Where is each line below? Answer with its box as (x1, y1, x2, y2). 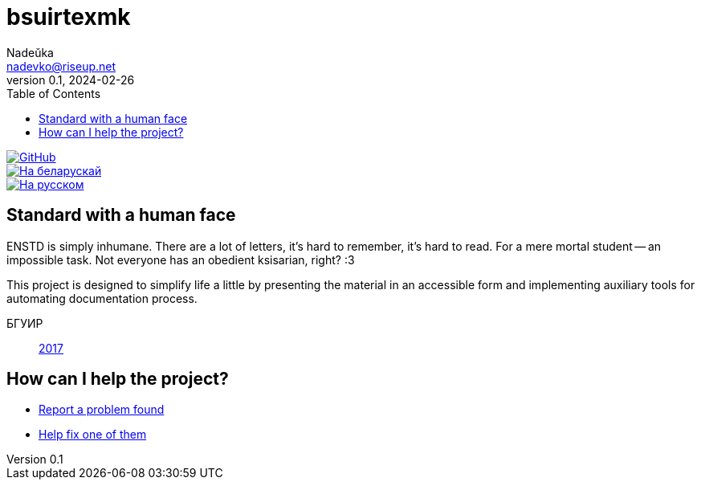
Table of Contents (6, 86, 101, 100)
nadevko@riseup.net (6, 59, 116, 73)
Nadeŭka (6, 45, 54, 59)
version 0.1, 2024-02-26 (6, 72, 135, 87)
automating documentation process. (6, 291, 198, 305)
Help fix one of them (39, 427, 147, 442)
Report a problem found (39, 402, 165, 417)
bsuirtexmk (6, 3, 131, 31)
